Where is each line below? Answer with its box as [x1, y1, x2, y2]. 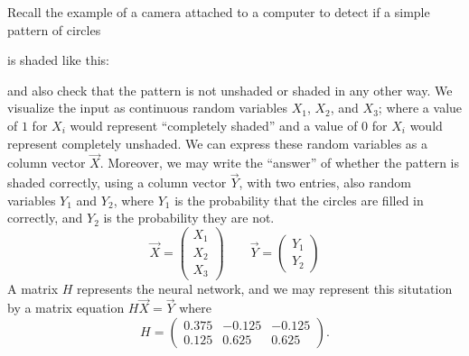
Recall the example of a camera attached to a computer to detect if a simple [7, 3, 430, 21]
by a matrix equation [7, 298, 125, 317]
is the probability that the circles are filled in [174, 190, 424, 209]
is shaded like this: [7, 50, 110, 69]
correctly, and [7, 208, 83, 227]
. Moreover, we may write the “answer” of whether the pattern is [99, 153, 460, 172]
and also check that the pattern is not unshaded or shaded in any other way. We [7, 80, 453, 99]
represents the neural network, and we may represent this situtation [77, 278, 453, 297]
